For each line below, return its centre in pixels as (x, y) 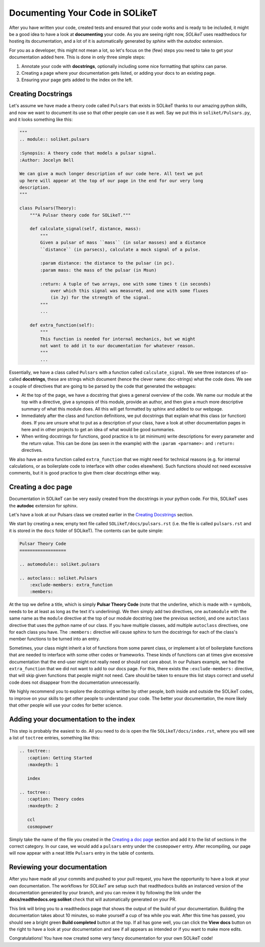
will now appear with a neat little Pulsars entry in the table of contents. (82, 853)
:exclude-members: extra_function (71, 585)
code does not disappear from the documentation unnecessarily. (75, 682)
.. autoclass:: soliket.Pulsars (58, 578)
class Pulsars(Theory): (48, 208)
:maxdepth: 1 (43, 765)
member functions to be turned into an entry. (54, 639)
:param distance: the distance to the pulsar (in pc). (107, 263)
